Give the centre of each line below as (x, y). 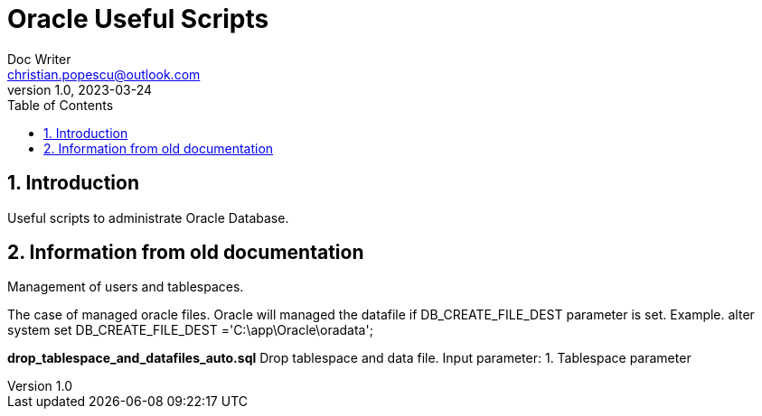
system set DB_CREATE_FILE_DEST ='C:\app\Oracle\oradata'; (190, 330)
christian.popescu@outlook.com (104, 74)
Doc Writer (39, 59)
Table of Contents (61, 105)
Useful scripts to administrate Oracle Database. (148, 217)
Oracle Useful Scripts (138, 19)
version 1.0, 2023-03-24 (80, 89)
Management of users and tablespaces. (126, 287)
